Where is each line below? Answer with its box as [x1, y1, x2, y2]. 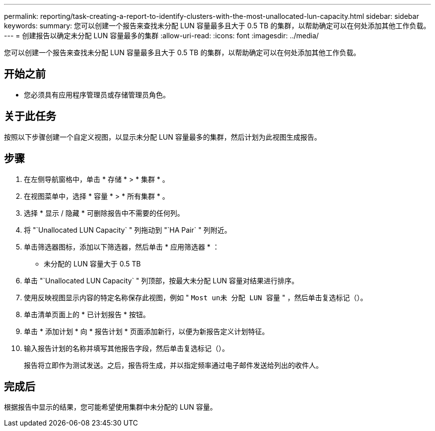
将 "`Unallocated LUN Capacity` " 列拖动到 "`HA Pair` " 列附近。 [24, 225, 231, 234]
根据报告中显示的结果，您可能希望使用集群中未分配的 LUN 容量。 [4, 403, 217, 412]
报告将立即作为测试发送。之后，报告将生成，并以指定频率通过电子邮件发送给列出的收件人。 [24, 360, 323, 369]
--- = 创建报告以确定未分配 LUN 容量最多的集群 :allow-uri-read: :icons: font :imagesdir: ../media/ [4, 31, 319, 40]
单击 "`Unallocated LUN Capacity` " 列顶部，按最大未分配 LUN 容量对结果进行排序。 [24, 276, 299, 285]
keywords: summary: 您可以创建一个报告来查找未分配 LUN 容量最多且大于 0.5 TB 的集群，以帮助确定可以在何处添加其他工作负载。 [4, 21, 431, 30]
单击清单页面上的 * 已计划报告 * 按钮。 [24, 310, 150, 319]
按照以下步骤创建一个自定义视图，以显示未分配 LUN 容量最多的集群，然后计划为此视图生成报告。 [4, 132, 321, 141]
